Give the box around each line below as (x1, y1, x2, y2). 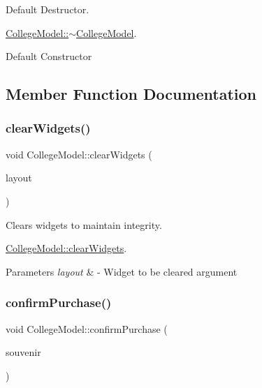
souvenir (6, 345, 41, 359)
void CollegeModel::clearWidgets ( (6, 147, 152, 161)
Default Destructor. (6, 2, 89, 16)
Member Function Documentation (6, 83, 257, 105)
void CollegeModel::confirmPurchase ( (6, 321, 168, 336)
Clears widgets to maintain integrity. (6, 217, 162, 232)
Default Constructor (6, 49, 92, 64)
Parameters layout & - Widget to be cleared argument (6, 264, 238, 278)
